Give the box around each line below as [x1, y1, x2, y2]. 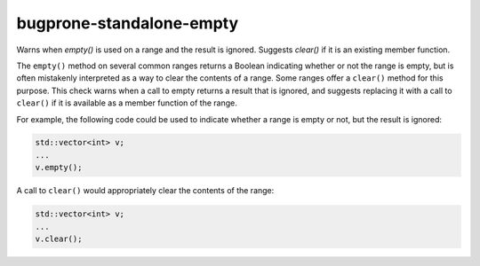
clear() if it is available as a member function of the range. [16, 98, 237, 108]
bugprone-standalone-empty [16, 13, 239, 33]
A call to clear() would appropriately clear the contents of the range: [16, 185, 275, 196]
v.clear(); [35, 234, 83, 244]
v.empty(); [35, 162, 83, 173]
